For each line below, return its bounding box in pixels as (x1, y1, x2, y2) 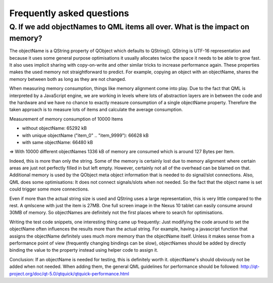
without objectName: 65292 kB (22, 125, 87, 131)
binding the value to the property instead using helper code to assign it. (9, 247, 159, 253)
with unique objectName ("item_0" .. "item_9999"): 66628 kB (22, 132, 149, 138)
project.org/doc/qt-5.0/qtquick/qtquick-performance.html (9, 270, 129, 276)
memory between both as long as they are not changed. (9, 76, 126, 82)
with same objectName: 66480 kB (22, 139, 93, 145)
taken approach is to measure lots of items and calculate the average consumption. (9, 107, 183, 113)
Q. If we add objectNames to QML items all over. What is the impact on (9, 22, 250, 31)
